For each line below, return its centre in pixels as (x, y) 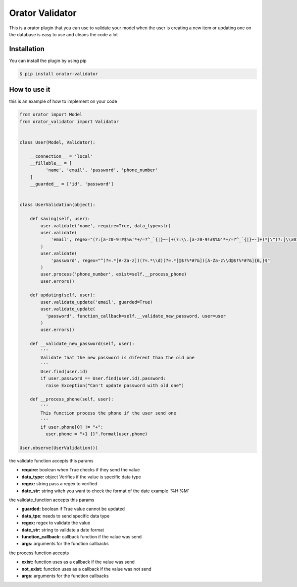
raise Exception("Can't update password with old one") (115, 385)
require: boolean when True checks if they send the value (81, 470)
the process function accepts (39, 553)
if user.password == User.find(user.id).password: (103, 379)
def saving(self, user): (60, 219)
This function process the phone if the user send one (108, 413)
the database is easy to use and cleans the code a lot (64, 34)
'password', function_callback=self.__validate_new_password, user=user (136, 316)
